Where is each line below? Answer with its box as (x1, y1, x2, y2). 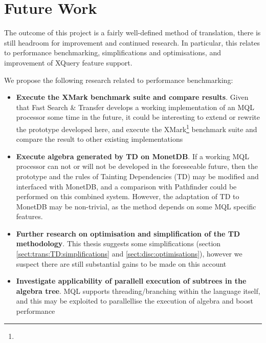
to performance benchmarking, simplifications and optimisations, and (4, 47, 221, 58)
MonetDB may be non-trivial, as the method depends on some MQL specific (16, 201, 256, 211)
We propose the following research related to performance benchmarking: (4, 74, 233, 85)
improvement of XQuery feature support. (4, 57, 132, 68)
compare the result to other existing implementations (16, 134, 183, 144)
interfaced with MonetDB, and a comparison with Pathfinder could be (16, 181, 237, 191)
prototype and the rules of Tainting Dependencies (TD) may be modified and (16, 170, 259, 181)
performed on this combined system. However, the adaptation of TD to (16, 191, 239, 202)
